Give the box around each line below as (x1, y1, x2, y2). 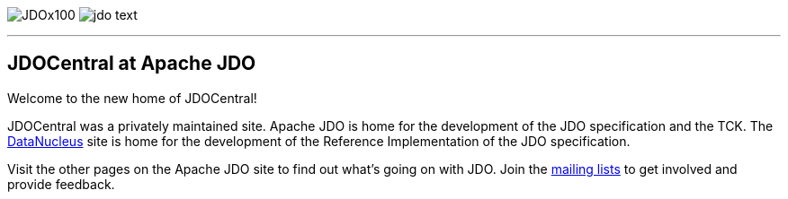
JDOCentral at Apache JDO (7, 52, 256, 75)
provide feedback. (7, 176, 115, 192)
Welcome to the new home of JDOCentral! (7, 90, 257, 106)
